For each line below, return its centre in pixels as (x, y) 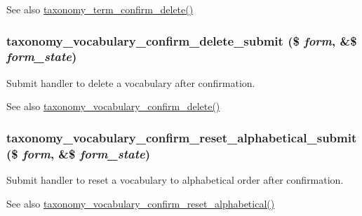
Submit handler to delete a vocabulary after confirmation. (131, 82)
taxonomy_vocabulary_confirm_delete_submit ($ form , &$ (182, 40)
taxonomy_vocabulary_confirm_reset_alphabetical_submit (182, 137)
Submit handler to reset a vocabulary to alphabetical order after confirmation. (175, 180)
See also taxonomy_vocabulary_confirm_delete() (113, 106)
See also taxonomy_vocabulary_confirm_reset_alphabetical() (141, 203)
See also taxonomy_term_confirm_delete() (100, 9)
